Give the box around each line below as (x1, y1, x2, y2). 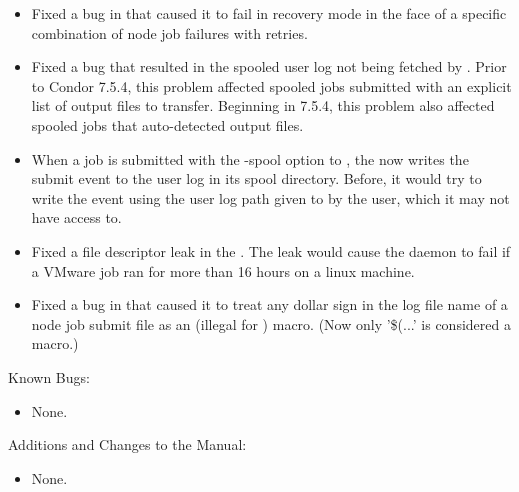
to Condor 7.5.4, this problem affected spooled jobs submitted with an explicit (31, 75, 512, 96)
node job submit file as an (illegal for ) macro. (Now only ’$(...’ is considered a (31, 313, 511, 334)
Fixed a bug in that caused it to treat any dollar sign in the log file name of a (31, 294, 508, 315)
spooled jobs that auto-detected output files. (31, 114, 304, 135)
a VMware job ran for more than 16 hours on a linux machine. (31, 260, 415, 281)
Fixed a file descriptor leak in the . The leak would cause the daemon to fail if (31, 240, 511, 261)
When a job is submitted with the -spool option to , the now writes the (31, 148, 469, 169)
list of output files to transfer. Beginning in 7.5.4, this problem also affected (31, 95, 495, 116)
